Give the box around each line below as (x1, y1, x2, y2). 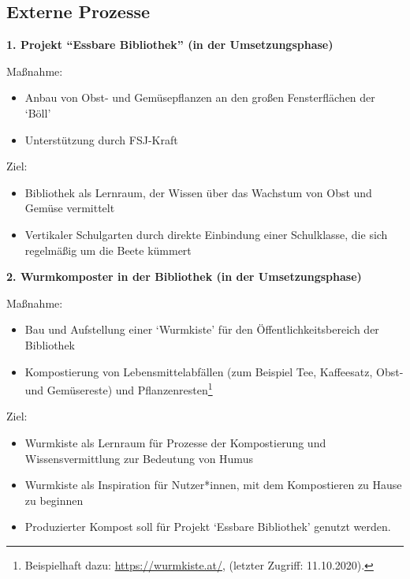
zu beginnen (24, 491, 84, 508)
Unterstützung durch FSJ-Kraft (24, 131, 178, 148)
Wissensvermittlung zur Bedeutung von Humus (24, 450, 253, 466)
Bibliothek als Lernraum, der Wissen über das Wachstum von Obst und (24, 184, 372, 200)
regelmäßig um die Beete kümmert (24, 241, 192, 258)
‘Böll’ (24, 104, 51, 121)
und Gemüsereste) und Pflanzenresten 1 (24, 379, 213, 398)
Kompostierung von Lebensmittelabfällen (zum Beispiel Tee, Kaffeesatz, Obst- (24, 363, 404, 379)
